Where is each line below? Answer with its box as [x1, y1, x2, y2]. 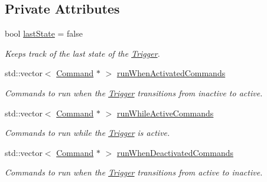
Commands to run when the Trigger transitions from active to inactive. [5, 166, 263, 178]
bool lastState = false [5, 27, 83, 40]
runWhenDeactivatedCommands [116, 146, 234, 158]
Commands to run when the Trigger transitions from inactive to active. [5, 86, 263, 99]
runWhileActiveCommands [116, 106, 214, 119]
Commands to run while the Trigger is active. [5, 126, 170, 139]
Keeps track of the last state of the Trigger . [5, 47, 160, 59]
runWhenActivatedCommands [116, 67, 226, 79]
